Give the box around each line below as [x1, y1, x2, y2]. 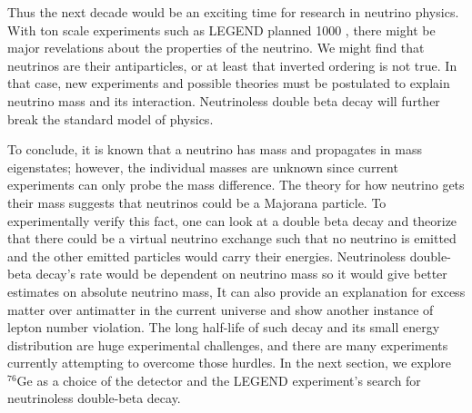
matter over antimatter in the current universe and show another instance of [7, 300, 434, 319]
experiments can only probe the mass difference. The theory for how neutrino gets [7, 175, 465, 194]
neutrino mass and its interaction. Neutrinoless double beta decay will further [7, 91, 440, 110]
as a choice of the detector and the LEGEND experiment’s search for [36, 370, 421, 389]
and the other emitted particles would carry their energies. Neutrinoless [7, 246, 407, 265]
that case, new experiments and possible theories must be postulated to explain [7, 74, 450, 93]
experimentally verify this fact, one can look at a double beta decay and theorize [7, 211, 457, 230]
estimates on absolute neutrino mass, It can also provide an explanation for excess [7, 281, 466, 300]
